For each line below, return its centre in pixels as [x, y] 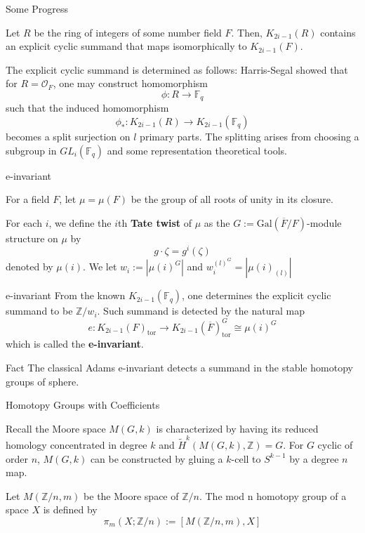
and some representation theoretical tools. [197, 150]
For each [24, 222]
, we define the [80, 222]
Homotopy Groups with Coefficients [83, 405]
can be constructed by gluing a [157, 458]
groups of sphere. [42, 381]
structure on [32, 238]
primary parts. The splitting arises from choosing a [250, 137]
